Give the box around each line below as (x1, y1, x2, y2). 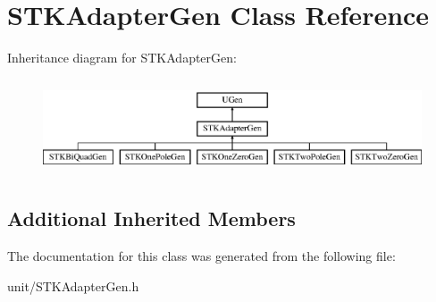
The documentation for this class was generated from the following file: (7, 247, 396, 265)
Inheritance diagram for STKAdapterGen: (7, 48, 237, 67)
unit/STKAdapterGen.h (7, 276, 139, 295)
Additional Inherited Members (7, 205, 296, 232)
